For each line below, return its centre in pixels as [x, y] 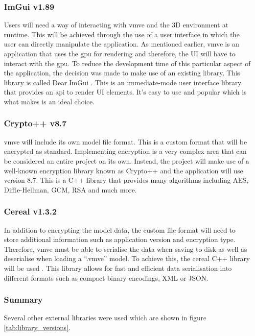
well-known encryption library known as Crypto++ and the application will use [124, 170]
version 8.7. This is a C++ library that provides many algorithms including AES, [126, 180]
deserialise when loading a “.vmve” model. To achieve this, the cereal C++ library [127, 258]
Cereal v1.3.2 [30, 211]
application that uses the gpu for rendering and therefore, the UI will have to [120, 53]
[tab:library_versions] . [37, 327]
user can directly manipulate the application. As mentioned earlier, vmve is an [122, 44]
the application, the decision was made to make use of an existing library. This [122, 73]
